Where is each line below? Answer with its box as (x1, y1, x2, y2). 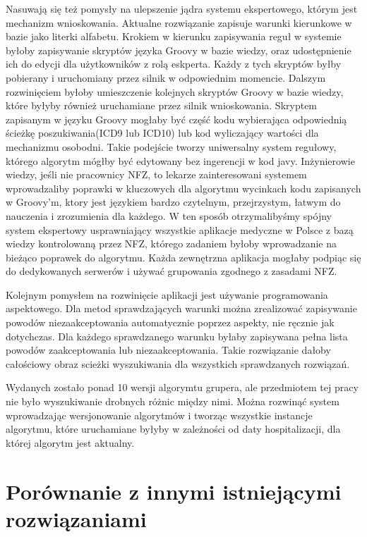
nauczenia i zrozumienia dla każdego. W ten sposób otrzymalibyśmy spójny (6, 208, 332, 223)
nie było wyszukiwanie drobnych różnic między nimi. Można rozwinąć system (6, 394, 339, 409)
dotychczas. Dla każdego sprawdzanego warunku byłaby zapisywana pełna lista (6, 328, 348, 343)
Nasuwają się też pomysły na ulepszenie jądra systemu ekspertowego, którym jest (6, 1, 358, 16)
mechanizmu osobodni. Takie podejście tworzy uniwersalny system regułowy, (6, 139, 337, 154)
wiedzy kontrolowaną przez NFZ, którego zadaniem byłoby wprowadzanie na (6, 236, 337, 251)
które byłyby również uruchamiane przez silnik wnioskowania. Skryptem (6, 98, 318, 113)
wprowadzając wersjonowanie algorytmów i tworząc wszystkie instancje (6, 407, 313, 422)
